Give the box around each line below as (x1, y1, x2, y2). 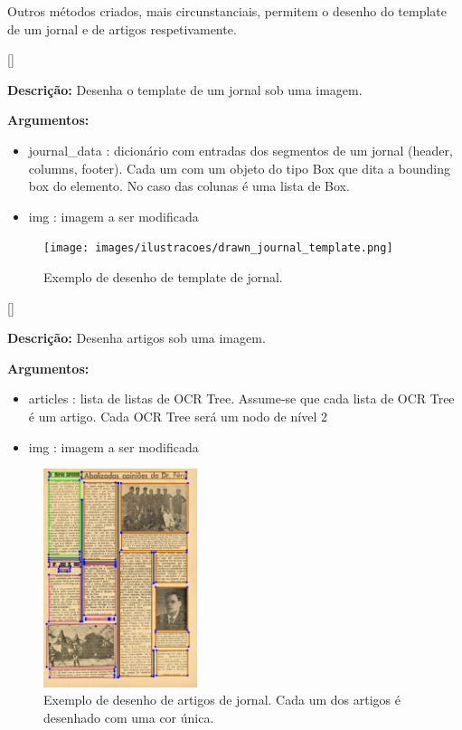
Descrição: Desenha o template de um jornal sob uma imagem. (7, 80, 363, 99)
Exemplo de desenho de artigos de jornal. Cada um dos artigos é (43, 690, 401, 709)
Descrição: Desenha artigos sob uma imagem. (7, 328, 266, 347)
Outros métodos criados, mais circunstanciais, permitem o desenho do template (7, 2, 447, 20)
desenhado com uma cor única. (43, 707, 214, 726)
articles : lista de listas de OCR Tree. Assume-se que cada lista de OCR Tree (28, 389, 455, 408)
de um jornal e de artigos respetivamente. (7, 19, 237, 38)
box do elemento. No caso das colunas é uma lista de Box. (28, 176, 350, 195)
